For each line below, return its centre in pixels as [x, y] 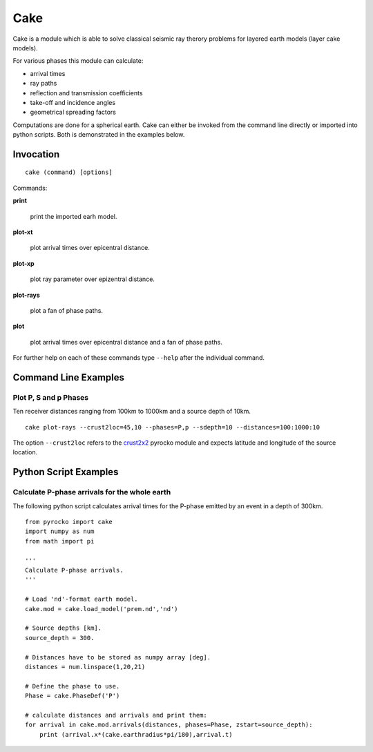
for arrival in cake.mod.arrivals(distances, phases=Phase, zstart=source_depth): [169, 725]
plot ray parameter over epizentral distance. [93, 279]
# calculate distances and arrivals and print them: [116, 715]
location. [25, 452]
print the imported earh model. [74, 216]
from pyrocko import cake [69, 522]
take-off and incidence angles [73, 102]
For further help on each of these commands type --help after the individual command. [139, 358]
